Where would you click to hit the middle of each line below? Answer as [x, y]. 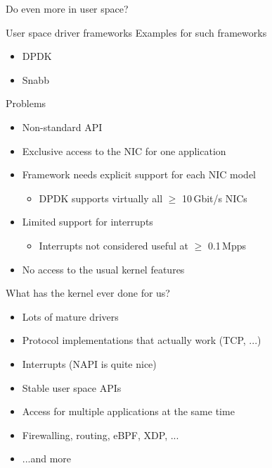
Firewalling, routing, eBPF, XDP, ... [101, 435]
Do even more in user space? [67, 8]
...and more [47, 458]
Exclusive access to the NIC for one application [124, 150]
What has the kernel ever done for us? [88, 293]
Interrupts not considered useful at [114, 245]
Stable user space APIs [72, 387]
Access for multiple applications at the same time [128, 411]
